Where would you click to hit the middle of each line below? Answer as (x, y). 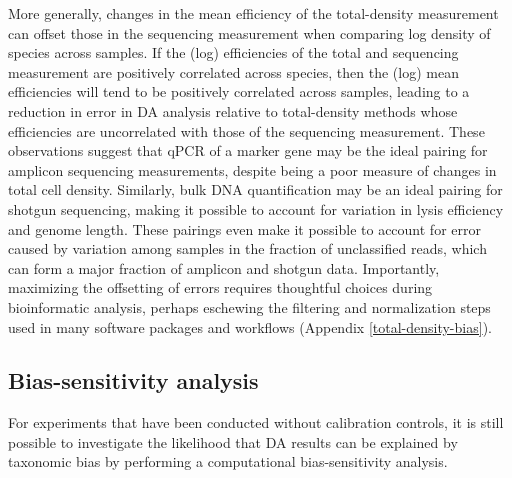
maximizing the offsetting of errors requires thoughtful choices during (220, 287)
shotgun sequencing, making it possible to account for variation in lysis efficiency (256, 208)
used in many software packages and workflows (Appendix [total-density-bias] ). (250, 326)
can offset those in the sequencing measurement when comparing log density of (249, 32)
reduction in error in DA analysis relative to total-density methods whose (233, 110)
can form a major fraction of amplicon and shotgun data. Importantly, (224, 267)
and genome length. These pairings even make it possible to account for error (244, 228)
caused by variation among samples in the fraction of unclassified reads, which (247, 248)
